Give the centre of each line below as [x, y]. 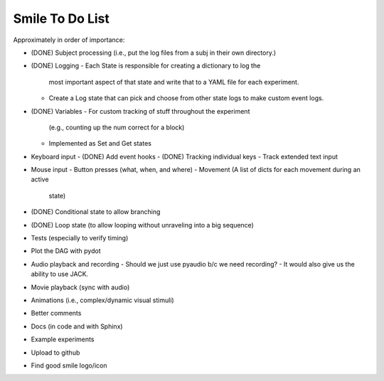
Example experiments [63, 339]
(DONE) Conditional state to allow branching [96, 212]
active [40, 179]
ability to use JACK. [60, 274]
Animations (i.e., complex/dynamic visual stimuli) [102, 300]
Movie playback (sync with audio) [80, 287]
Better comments [56, 313]
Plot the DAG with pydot [66, 251]
